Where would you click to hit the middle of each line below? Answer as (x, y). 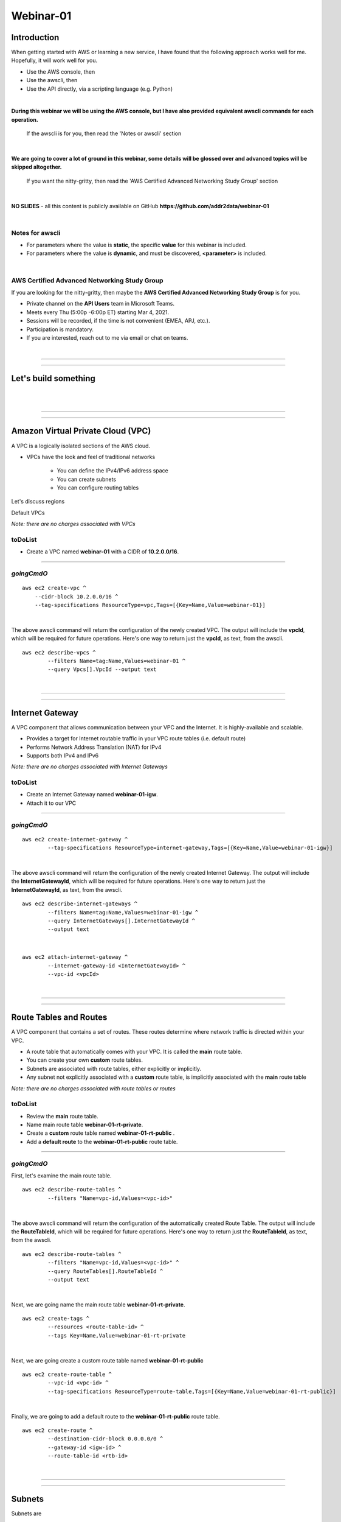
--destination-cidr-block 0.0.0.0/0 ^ (105, 1439)
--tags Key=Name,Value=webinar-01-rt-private (116, 1335)
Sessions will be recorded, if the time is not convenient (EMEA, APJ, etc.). (118, 321)
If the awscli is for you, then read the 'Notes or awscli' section (104, 133)
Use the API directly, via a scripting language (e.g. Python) (100, 89)
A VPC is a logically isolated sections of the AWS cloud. (81, 446)
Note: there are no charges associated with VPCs (74, 524)
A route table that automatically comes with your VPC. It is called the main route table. (134, 1051)
